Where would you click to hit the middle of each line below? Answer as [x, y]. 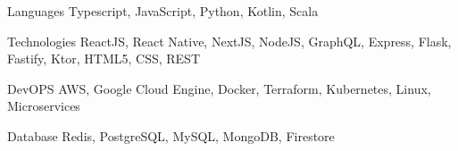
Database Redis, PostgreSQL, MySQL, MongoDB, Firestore [171, 135]
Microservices [44, 106]
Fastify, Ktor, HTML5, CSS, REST [104, 59]
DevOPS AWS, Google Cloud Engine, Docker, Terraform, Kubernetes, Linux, [219, 88]
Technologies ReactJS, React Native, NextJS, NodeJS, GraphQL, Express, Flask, [229, 41]
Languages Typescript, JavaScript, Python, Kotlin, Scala [163, 11]
